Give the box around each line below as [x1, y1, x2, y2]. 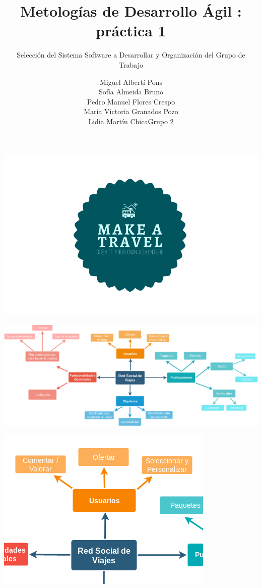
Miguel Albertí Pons [100, 76, 162, 87]
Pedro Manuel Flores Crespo [87, 96, 175, 106]
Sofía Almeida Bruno [98, 86, 164, 97]
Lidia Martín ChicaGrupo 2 [88, 116, 174, 126]
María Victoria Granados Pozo [84, 106, 178, 117]
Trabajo [119, 59, 143, 70]
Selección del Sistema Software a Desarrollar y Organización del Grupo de [17, 49, 245, 60]
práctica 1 [96, 20, 166, 41]
